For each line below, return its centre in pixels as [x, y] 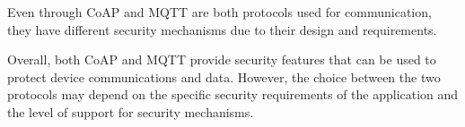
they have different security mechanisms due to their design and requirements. [222, 29]
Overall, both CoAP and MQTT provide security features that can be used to [222, 59]
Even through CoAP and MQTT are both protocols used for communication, [219, 12]
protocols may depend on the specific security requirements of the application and [233, 94]
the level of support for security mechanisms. [131, 111]
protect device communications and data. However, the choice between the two [224, 76]
